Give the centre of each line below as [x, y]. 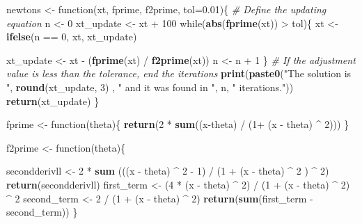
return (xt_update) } [53, 101]
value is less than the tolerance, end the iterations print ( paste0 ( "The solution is [179, 73]
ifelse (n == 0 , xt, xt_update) [72, 37]
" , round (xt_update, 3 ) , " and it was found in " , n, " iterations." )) [150, 87]
